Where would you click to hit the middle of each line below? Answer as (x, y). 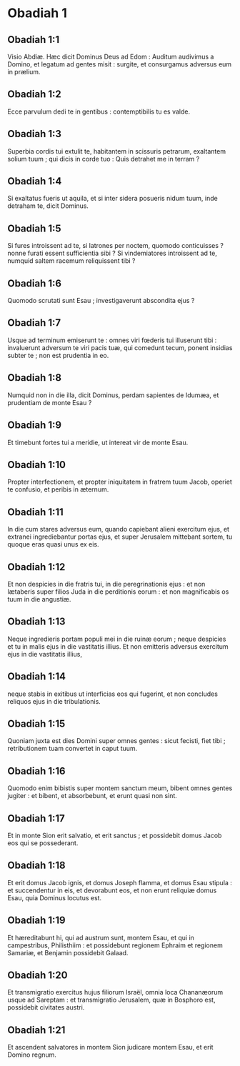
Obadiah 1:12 (36, 567)
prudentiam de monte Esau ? (50, 402)
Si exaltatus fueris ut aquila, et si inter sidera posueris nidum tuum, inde (112, 199)
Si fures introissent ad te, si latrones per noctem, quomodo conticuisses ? (115, 246)
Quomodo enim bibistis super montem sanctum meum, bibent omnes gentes (120, 788)
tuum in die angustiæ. (39, 599)
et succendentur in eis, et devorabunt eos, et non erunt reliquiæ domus (112, 890)
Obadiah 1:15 (36, 723)
